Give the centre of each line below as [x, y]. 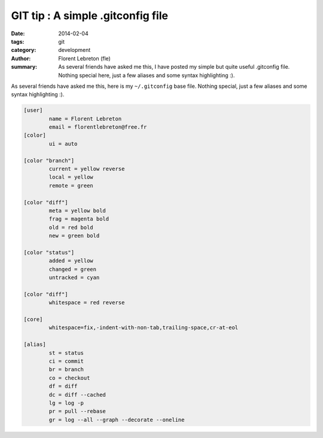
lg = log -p [66, 403]
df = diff [63, 386]
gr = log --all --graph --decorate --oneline [117, 419]
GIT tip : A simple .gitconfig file [90, 16]
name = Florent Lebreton [85, 119]
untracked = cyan [74, 278]
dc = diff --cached [77, 395]
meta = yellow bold [77, 210]
